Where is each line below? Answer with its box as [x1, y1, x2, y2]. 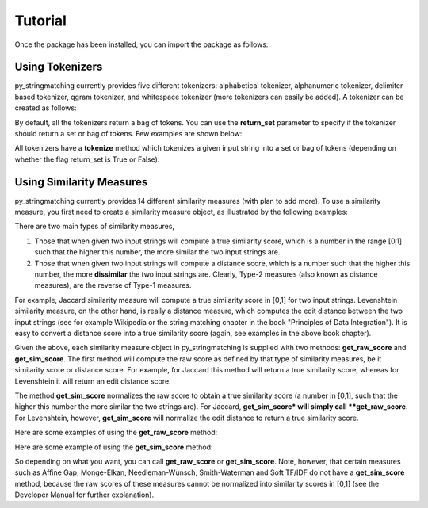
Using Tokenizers [14, 60, 103, 74]
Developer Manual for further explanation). [14, 490, 155, 499]
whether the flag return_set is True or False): [14, 155, 160, 164]
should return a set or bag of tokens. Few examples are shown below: [14, 129, 243, 139]
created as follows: [14, 103, 77, 113]
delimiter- [374, 81, 407, 90]
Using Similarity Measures [14, 175, 148, 189]
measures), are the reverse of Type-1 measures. [34, 281, 192, 290]
